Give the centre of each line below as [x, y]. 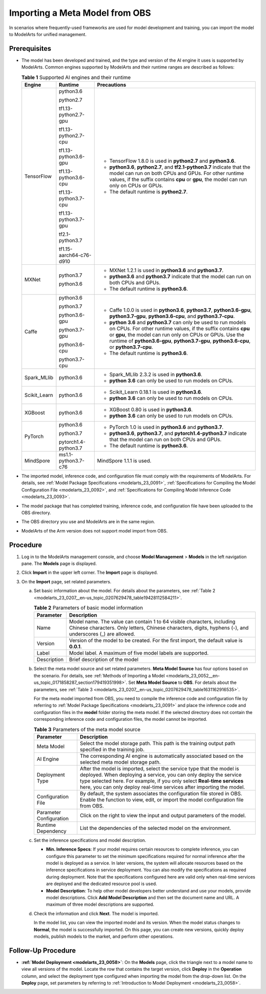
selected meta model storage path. [120, 762]
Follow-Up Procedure [43, 950]
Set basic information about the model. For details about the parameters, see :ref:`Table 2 [125, 591]
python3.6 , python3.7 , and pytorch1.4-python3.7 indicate [178, 433]
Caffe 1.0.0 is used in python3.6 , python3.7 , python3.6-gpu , [181, 310]
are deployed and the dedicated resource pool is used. [101, 884]
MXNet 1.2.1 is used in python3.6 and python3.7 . [166, 270]
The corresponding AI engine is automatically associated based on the [162, 756]
